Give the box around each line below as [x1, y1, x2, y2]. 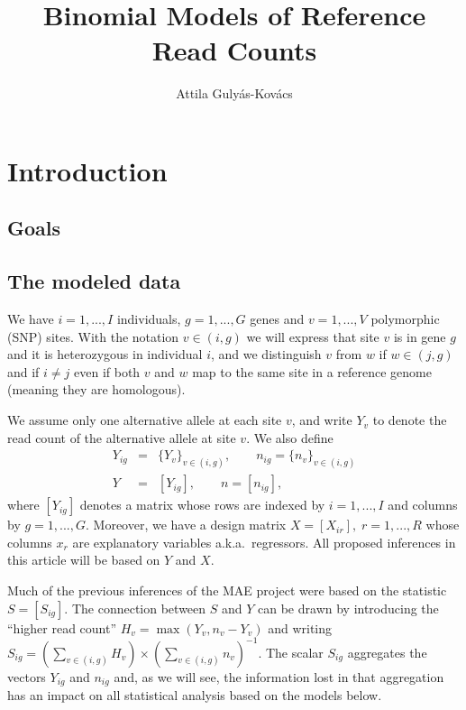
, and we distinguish [210, 345, 322, 364]
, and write [291, 410, 352, 429]
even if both [74, 362, 141, 381]
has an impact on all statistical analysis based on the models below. [7, 686, 382, 705]
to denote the [372, 410, 447, 429]
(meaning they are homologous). [7, 380, 186, 399]
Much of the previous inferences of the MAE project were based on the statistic [7, 580, 447, 599]
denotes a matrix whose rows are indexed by [79, 495, 325, 514]
